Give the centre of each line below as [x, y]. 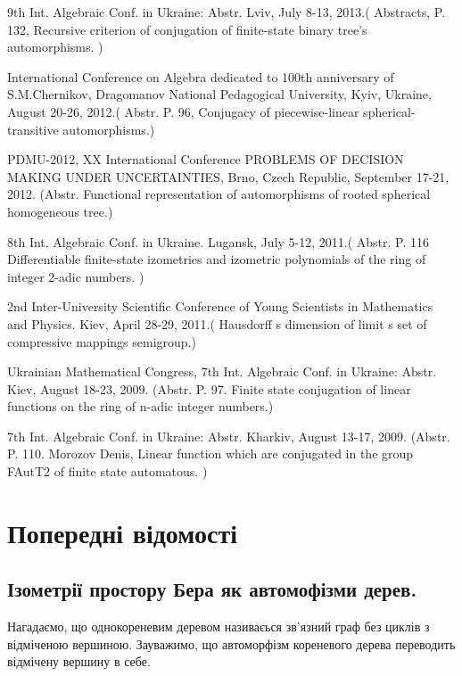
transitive [33, 129]
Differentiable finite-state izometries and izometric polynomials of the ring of [217, 259]
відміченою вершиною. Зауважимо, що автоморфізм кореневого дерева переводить [231, 643]
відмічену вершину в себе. [79, 661]
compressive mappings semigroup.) [102, 341]
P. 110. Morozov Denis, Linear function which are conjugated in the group [210, 453]
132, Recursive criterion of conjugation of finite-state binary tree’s [187, 29]
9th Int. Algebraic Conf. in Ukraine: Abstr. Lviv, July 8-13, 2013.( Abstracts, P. [227, 12]
